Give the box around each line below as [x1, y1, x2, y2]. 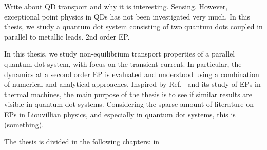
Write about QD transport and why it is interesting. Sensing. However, [4, 1, 228, 11]
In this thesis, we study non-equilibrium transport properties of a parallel [4, 48, 235, 59]
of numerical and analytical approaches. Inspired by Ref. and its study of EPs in [4, 79, 261, 89]
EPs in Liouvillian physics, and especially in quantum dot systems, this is [4, 108, 236, 119]
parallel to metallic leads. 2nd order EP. [4, 31, 130, 42]
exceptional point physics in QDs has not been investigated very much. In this [4, 11, 251, 22]
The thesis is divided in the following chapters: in [4, 136, 160, 147]
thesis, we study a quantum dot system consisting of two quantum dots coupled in [4, 21, 263, 32]
